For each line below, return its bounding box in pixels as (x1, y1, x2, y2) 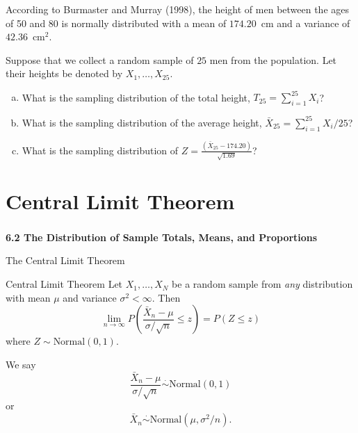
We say (6, 357, 36, 371)
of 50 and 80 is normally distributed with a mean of (6, 15, 227, 30)
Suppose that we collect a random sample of (6, 52, 194, 67)
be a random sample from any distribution (172, 277, 353, 291)
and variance (63, 290, 117, 304)
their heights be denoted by (6, 66, 123, 81)
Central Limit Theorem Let (6, 277, 123, 291)
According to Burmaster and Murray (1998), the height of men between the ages (6, 2, 350, 16)
